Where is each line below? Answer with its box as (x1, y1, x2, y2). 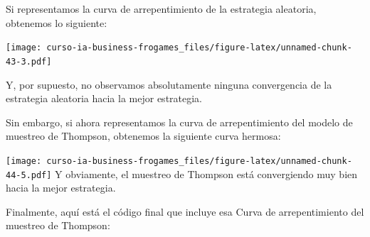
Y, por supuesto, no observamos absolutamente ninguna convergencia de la (6, 77, 332, 92)
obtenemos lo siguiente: (6, 15, 107, 30)
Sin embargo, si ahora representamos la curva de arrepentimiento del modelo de (6, 114, 353, 129)
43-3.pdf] (6, 56, 52, 67)
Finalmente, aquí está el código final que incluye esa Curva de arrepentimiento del (6, 204, 364, 219)
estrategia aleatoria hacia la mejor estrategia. (6, 91, 203, 106)
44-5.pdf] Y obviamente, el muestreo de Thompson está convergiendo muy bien (6, 166, 358, 181)
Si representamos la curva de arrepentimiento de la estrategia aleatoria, (6, 1, 317, 16)
